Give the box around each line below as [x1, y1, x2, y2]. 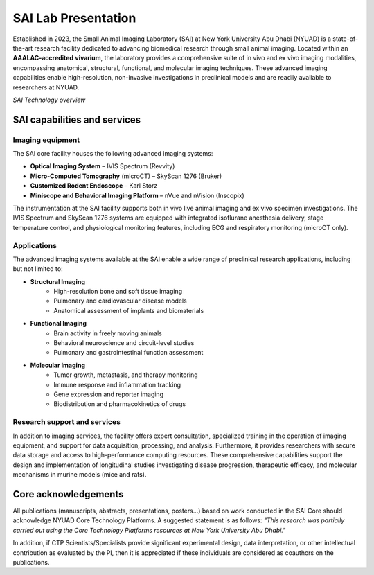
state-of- [332, 35, 359, 43]
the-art [12, 44, 33, 52]
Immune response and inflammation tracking [53, 380, 181, 389]
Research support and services [12, 417, 121, 427]
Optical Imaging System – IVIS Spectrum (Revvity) [30, 162, 175, 170]
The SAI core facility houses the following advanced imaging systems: [12, 150, 213, 158]
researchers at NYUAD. [12, 83, 80, 91]
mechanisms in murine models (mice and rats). [12, 470, 147, 479]
